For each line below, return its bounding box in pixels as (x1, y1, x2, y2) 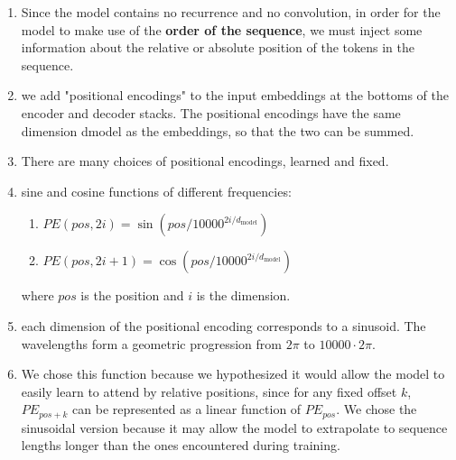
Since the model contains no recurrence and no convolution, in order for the (21, 3, 441, 21)
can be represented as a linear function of (72, 400, 302, 419)
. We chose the (336, 400, 417, 419)
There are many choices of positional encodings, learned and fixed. (21, 152, 389, 170)
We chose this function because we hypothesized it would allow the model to (21, 364, 445, 383)
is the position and (80, 286, 184, 305)
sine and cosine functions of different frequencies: (21, 181, 292, 200)
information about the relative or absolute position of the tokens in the (21, 38, 414, 57)
